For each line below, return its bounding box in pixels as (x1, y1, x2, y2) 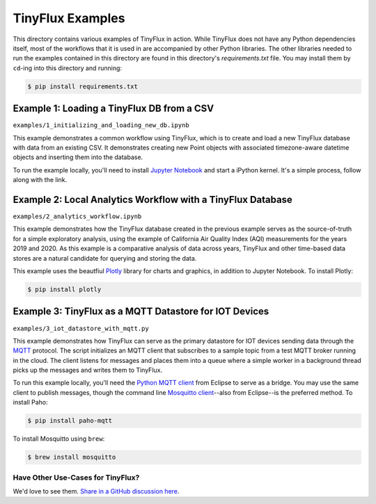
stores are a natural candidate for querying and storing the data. (13, 254, 197, 262)
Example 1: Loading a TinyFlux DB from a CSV (13, 103, 214, 115)
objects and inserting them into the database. (13, 153, 143, 161)
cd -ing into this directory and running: (13, 63, 122, 72)
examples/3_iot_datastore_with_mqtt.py (13, 324, 149, 332)
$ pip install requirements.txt (27, 82, 139, 90)
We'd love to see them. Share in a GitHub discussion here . (13, 487, 180, 495)
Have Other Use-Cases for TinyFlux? (13, 473, 140, 482)
